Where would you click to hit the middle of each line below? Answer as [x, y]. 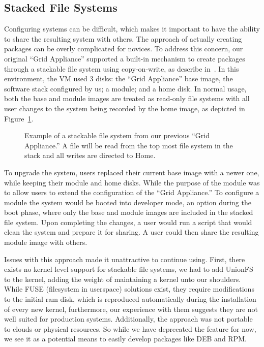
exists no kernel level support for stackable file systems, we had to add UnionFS [129, 269]
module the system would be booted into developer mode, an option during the [128, 202]
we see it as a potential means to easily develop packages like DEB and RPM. [125, 339]
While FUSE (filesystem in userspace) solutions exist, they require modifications [129, 289]
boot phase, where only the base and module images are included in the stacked [129, 212]
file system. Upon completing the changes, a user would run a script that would [128, 222]
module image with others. [46, 242]
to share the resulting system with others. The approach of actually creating [123, 38]
